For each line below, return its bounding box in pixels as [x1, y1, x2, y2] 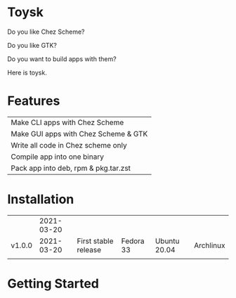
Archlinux [194, 240, 225, 250]
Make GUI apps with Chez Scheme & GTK [11, 129, 148, 138]
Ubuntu [155, 236, 180, 246]
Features [7, 93, 60, 109]
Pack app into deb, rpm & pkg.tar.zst [11, 163, 131, 173]
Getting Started [7, 276, 100, 292]
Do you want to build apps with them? [7, 54, 117, 63]
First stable [77, 236, 114, 246]
